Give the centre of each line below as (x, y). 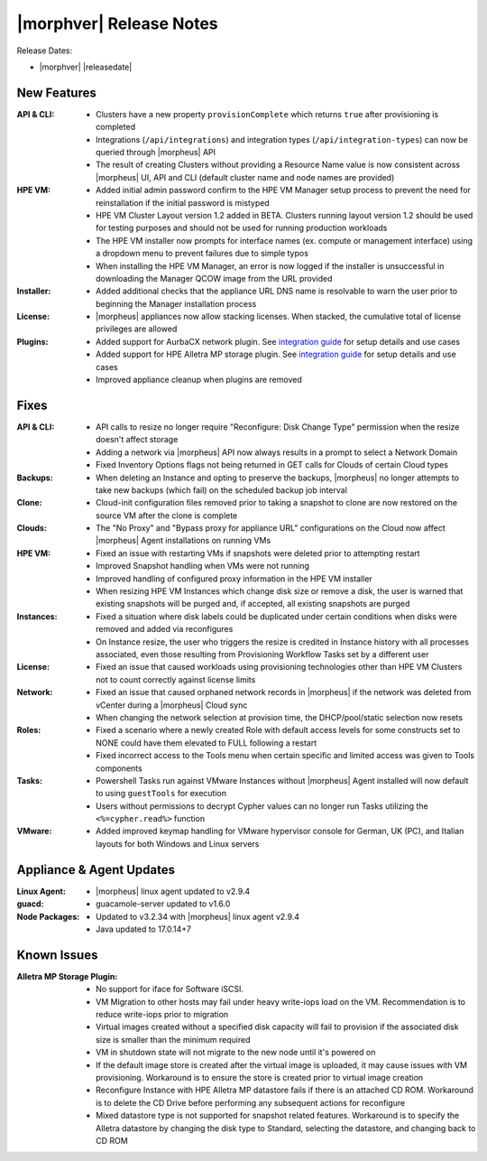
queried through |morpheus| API (156, 153)
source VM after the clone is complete (167, 515)
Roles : (29, 730)
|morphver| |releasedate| (86, 67)
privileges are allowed (137, 329)
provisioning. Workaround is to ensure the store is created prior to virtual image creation (260, 1077)
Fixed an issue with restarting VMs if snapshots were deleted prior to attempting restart (258, 553)
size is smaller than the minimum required (173, 1039)
